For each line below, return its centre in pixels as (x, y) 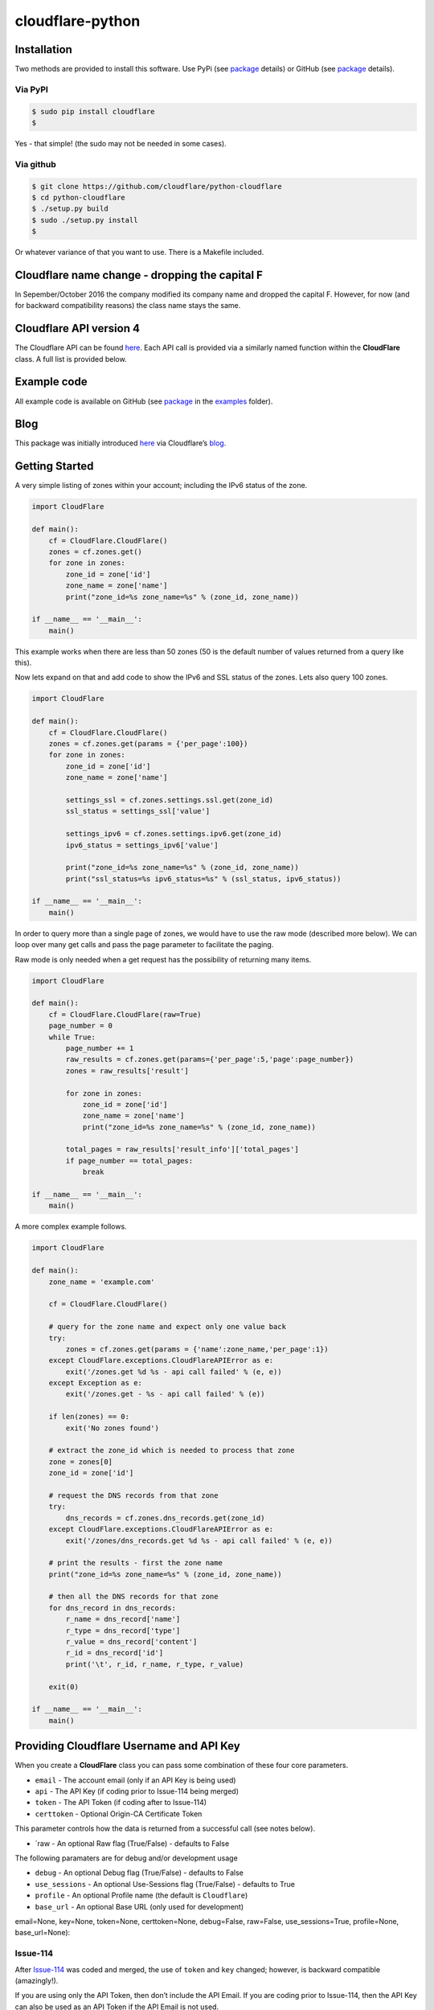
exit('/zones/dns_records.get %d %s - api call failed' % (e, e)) (199, 1540)
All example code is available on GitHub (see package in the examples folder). (144, 401)
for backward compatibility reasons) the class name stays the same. (128, 306)
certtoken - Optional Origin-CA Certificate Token (119, 1814)
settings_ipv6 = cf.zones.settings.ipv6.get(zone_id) (174, 834)
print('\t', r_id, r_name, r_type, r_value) (155, 1664)
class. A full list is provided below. (71, 359)
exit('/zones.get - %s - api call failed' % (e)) (165, 1394)
